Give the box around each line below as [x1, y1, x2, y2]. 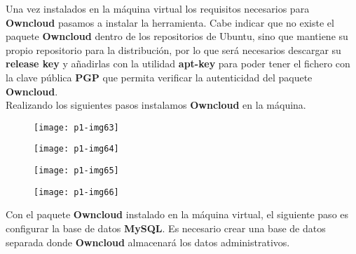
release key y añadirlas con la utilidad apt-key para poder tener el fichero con [6, 56, 350, 71]
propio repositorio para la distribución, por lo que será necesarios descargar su [6, 42, 341, 57]
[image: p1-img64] [34, 144, 119, 154]
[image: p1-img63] [34, 122, 119, 133]
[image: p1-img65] [34, 166, 119, 176]
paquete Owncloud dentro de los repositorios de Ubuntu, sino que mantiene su [6, 29, 348, 44]
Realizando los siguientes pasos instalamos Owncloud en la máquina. [6, 98, 306, 112]
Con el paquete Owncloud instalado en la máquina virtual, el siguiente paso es [6, 207, 349, 222]
